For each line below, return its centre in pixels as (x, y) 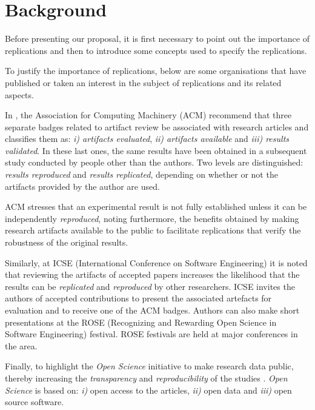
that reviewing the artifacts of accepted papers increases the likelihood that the (152, 274)
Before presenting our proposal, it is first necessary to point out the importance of (157, 39)
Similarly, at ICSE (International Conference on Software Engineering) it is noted (156, 262)
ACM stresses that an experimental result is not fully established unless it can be (156, 207)
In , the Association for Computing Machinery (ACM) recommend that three (148, 115)
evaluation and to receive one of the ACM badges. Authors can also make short (152, 310)
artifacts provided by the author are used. (82, 186)
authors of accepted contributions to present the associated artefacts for (138, 298)
